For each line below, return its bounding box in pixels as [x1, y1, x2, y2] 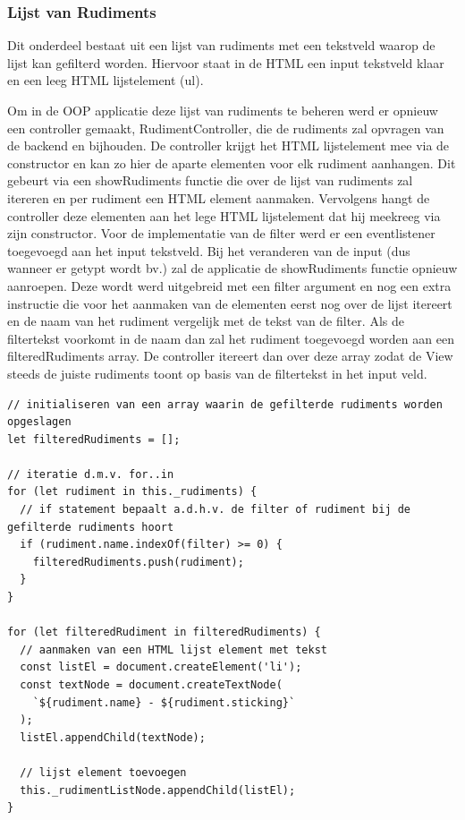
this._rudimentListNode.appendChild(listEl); [20, 783, 296, 797]
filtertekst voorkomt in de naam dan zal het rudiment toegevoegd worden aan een [7, 329, 454, 347]
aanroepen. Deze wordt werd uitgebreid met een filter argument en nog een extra [7, 276, 452, 295]
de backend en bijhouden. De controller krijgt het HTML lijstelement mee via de [7, 136, 450, 155]
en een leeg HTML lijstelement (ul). [7, 71, 204, 90]
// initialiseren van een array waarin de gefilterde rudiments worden [7, 397, 443, 411]
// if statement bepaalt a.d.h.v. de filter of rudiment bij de [20, 503, 411, 517]
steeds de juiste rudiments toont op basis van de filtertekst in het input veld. [7, 363, 427, 382]
